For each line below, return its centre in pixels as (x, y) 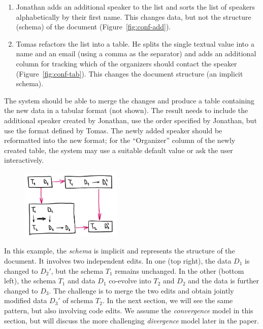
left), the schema (30, 281)
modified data (26, 300)
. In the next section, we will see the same (168, 300)
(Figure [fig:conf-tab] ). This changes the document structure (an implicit (129, 73)
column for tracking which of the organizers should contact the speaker (126, 63)
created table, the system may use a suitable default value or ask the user (119, 150)
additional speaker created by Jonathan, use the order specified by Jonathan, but (130, 120)
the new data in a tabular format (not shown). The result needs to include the (126, 110)
